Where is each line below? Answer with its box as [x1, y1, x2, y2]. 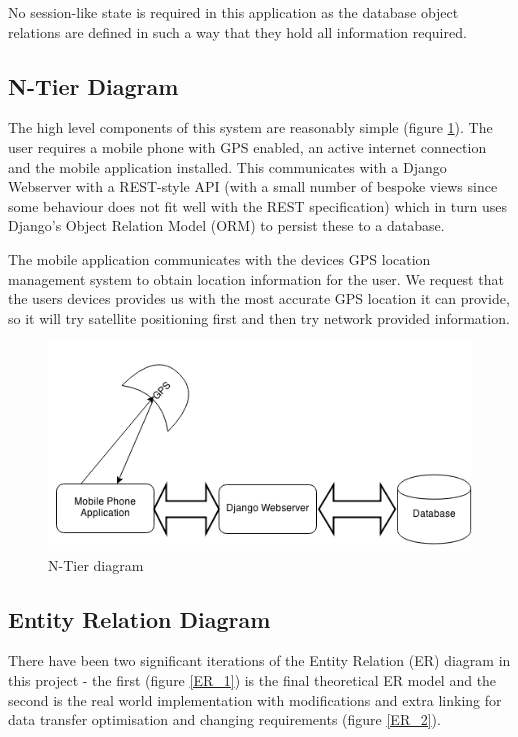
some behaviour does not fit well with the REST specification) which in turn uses [8, 195, 508, 216]
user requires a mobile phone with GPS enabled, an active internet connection [8, 136, 487, 157]
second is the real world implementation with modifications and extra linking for [8, 689, 502, 710]
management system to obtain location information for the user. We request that [8, 268, 504, 289]
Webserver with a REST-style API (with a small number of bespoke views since [8, 176, 498, 197]
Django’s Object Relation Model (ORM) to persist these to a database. [8, 215, 445, 236]
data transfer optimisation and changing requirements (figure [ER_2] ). [8, 709, 441, 730]
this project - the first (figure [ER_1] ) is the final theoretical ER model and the [8, 670, 497, 691]
